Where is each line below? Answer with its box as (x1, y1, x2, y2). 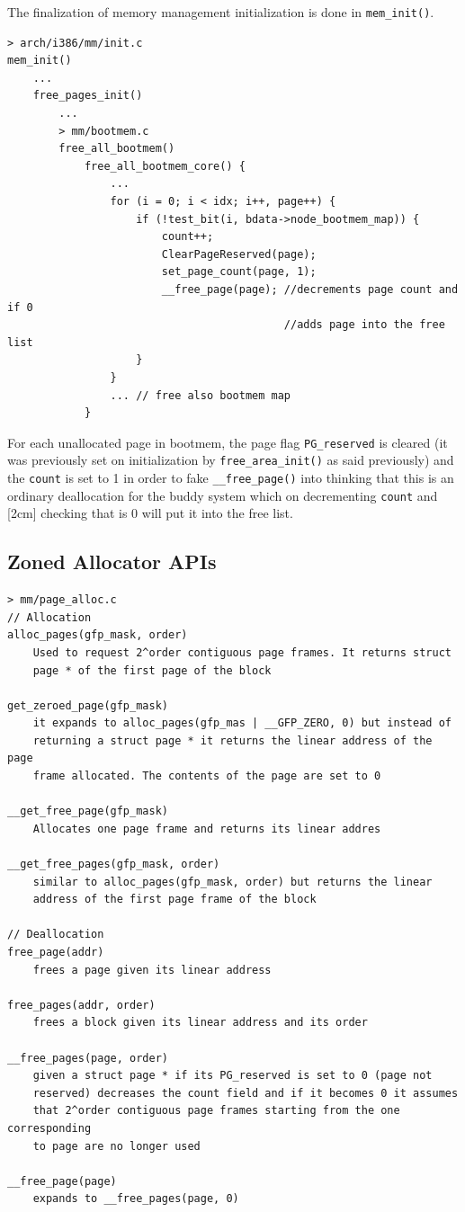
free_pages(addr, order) (7, 998, 156, 1011)
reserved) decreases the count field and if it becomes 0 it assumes (32, 1086, 459, 1100)
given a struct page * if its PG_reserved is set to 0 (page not (32, 1069, 433, 1083)
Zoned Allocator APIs (7, 548, 217, 575)
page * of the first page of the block (32, 664, 272, 677)
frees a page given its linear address (32, 963, 272, 976)
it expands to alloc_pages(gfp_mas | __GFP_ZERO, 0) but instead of (32, 717, 452, 730)
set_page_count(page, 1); (161, 265, 317, 279)
